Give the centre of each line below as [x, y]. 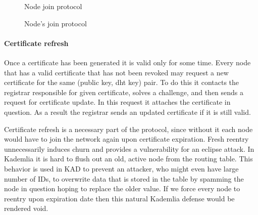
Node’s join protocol [56, 23]
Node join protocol [53, 6]
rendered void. [26, 208]
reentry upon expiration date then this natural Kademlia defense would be [119, 198]
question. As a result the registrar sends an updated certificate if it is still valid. [127, 112]
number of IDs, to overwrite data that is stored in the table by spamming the [124, 178]
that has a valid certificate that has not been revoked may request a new [116, 72]
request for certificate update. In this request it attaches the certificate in [117, 102]
